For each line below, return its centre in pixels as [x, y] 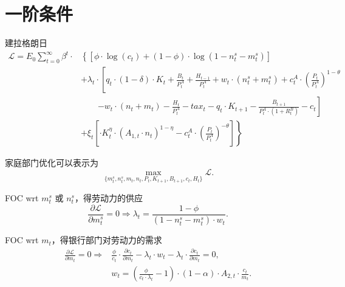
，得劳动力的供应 [108, 197]
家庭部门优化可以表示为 [52, 163]
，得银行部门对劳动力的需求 [107, 240]
